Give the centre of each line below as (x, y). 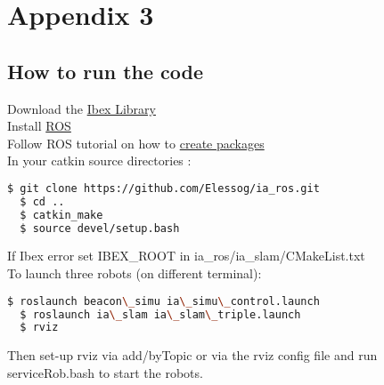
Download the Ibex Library (82, 108)
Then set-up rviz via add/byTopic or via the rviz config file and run (192, 355)
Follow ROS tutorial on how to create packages (136, 143)
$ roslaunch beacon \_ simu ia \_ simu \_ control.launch (163, 301)
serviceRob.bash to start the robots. (105, 372)
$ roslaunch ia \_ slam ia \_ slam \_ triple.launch (160, 314)
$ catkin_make (61, 215)
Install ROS (39, 126)
